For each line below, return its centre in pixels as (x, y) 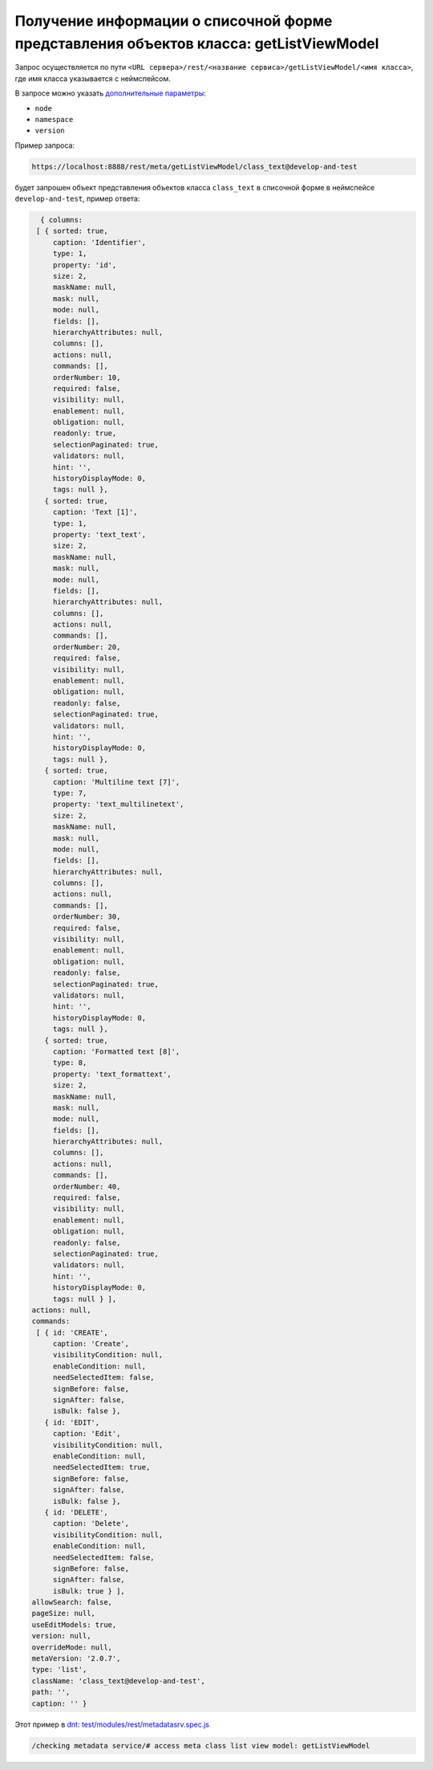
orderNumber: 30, (87, 917)
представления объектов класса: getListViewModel (197, 43)
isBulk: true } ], (89, 1591)
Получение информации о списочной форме (174, 21)
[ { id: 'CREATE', (72, 1332)
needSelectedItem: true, (101, 1467)
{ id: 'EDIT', (72, 1422)
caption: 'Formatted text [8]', (116, 1051)
